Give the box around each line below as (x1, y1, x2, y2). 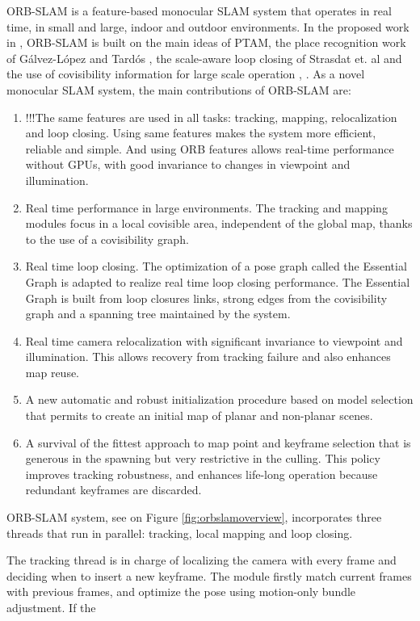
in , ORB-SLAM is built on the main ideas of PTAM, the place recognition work (6, 34, 406, 51)
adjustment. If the (6, 599, 96, 615)
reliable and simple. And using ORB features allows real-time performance (25, 140, 394, 157)
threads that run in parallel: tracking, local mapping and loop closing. (6, 524, 353, 541)
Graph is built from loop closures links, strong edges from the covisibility (25, 289, 388, 306)
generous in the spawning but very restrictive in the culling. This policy (25, 450, 380, 467)
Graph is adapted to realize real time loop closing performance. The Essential (25, 273, 410, 290)
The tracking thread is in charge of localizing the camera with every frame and (6, 552, 397, 569)
